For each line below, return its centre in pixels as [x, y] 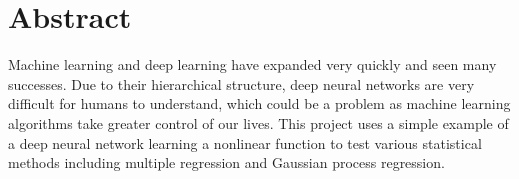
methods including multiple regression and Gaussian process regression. [226, 162]
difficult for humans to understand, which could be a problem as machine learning [259, 103]
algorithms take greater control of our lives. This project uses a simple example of [258, 122]
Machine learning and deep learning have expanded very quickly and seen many [252, 64]
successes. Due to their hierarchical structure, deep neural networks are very [241, 83]
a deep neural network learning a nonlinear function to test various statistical [245, 142]
